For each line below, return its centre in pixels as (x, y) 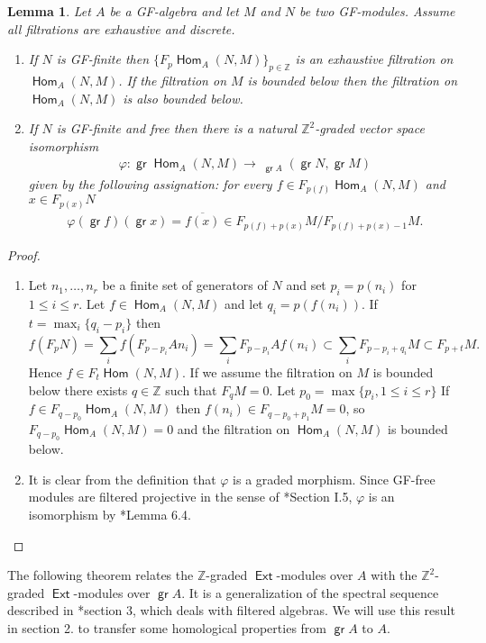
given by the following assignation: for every (150, 183)
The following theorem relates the (101, 575)
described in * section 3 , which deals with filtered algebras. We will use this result (231, 610)
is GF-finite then (103, 59)
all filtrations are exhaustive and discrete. (121, 28)
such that (191, 389)
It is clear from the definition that (122, 479)
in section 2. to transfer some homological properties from (167, 627)
